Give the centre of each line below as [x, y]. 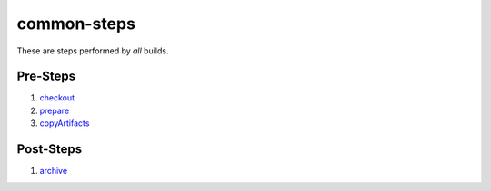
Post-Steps [49, 149]
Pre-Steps [46, 76]
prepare [55, 110]
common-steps [76, 24]
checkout [57, 98]
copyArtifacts [65, 123]
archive [54, 171]
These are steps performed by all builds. [93, 51]
